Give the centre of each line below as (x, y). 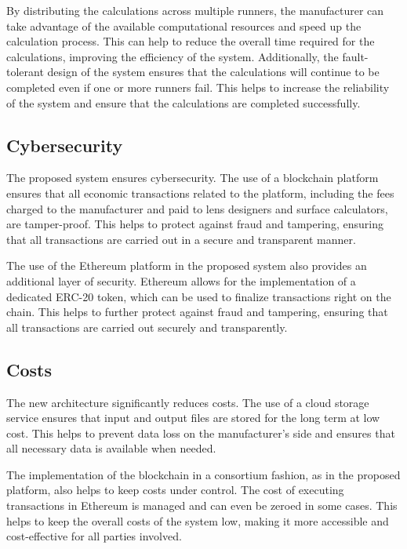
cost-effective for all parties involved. (94, 536)
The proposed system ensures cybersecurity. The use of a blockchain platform (193, 178)
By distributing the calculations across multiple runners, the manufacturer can (195, 10)
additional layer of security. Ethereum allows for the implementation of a (181, 280)
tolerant (25, 72)
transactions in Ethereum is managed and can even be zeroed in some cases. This (202, 505)
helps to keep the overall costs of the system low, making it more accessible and (198, 520)
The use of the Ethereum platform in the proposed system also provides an (187, 265)
